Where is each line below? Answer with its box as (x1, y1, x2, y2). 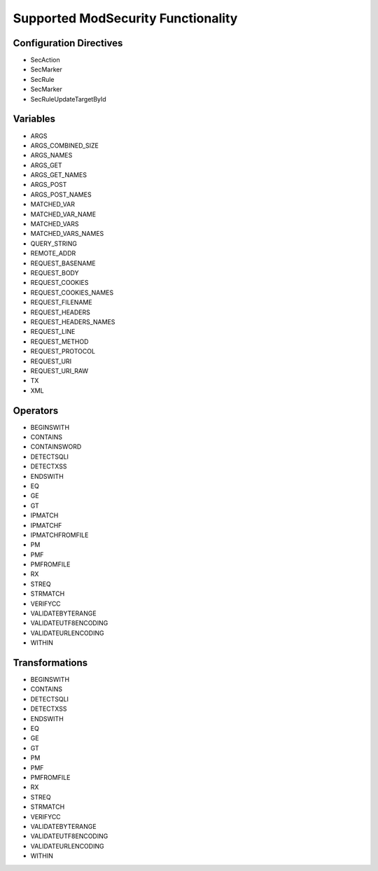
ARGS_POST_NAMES (30, 190, 92, 199)
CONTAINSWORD (30, 443, 82, 451)
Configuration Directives (13, 37, 123, 49)
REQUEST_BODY (30, 269, 79, 277)
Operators (13, 405, 59, 417)
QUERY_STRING (30, 239, 77, 248)
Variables (13, 113, 56, 125)
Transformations (13, 657, 88, 669)
